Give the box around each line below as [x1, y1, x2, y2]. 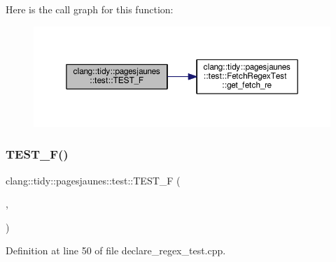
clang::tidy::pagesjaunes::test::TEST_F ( [6, 173, 181, 187]
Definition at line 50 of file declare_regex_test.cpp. [6, 243, 226, 258]
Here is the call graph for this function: [6, 2, 174, 16]
